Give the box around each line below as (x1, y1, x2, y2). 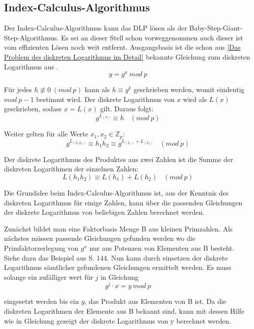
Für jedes (4, 84, 32, 95)
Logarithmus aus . (4, 61, 59, 71)
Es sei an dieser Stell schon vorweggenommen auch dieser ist (61, 32, 243, 42)
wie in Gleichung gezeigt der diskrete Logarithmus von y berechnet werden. (4, 315, 231, 326)
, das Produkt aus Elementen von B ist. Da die (84, 296, 226, 306)
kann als (84, 84, 110, 95)
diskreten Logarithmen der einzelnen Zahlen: (4, 164, 139, 174)
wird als (183, 94, 207, 104)
